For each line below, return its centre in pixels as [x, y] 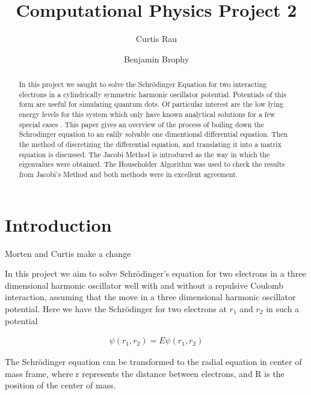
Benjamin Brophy [156, 59]
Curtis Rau [156, 39]
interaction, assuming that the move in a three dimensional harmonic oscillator [150, 297]
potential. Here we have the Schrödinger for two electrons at [116, 308]
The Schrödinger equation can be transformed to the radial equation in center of [153, 362]
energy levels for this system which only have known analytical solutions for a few [147, 114]
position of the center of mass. [60, 385]
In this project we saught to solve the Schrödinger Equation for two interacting [143, 84]
